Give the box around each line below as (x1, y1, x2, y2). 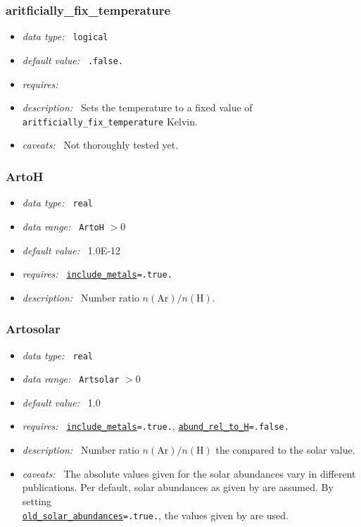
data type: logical (22, 29, 108, 44)
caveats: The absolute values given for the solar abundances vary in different (22, 466, 356, 480)
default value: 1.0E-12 (22, 242, 120, 257)
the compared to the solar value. (215, 442, 355, 457)
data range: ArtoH (22, 218, 104, 233)
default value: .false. (22, 52, 123, 67)
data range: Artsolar (22, 371, 120, 386)
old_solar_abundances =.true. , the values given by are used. (22, 507, 289, 522)
